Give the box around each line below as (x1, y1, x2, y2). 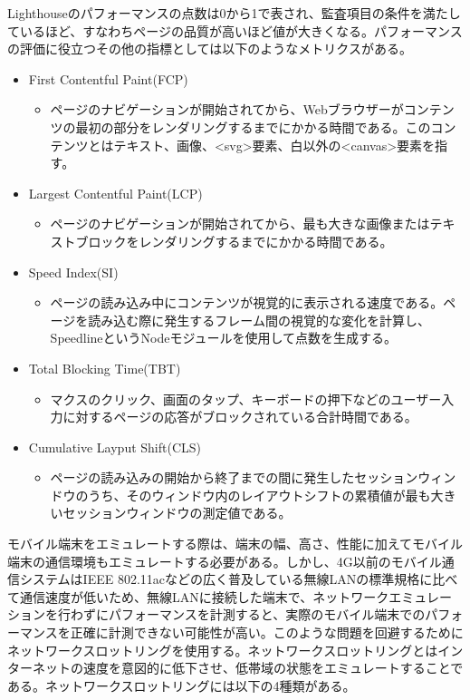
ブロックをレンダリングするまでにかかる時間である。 (75, 231, 393, 250)
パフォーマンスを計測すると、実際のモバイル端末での (108, 605, 426, 624)
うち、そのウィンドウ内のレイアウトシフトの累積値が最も (88, 485, 431, 504)
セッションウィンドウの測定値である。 (62, 503, 292, 522)
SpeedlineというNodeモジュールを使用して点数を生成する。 (50, 328, 398, 347)
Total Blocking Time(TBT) (28, 358, 181, 377)
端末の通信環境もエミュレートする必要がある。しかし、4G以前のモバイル (7, 551, 442, 570)
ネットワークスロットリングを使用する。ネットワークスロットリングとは (7, 640, 438, 659)
